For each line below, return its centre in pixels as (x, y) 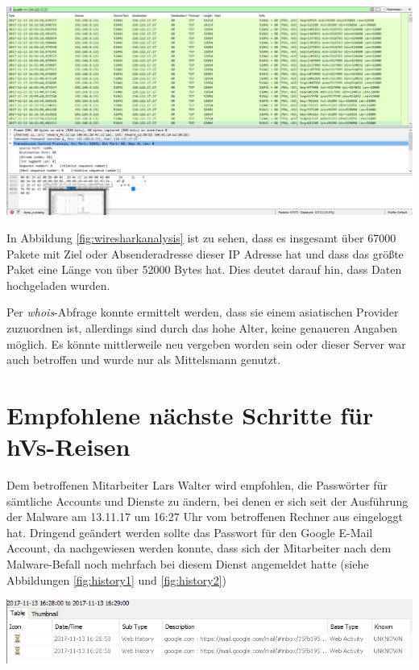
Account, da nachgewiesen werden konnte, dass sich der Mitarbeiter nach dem (199, 548)
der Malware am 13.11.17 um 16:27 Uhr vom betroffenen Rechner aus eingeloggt (205, 517)
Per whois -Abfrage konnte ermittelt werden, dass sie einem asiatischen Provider (203, 312)
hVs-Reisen (68, 447)
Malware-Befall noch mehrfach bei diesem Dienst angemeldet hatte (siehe (188, 564)
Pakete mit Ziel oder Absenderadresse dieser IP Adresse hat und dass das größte (205, 253)
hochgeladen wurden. (58, 285)
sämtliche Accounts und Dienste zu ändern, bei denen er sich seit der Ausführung (207, 500)
